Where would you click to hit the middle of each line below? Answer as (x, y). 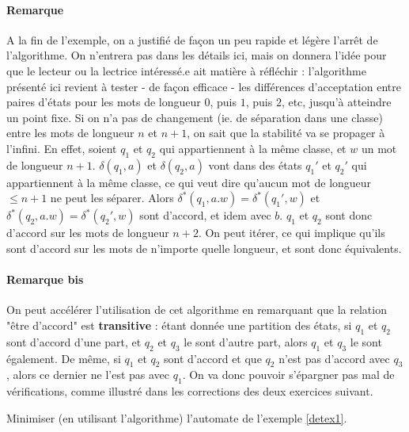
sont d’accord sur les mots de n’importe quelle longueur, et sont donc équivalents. (204, 248)
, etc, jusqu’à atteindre (336, 102)
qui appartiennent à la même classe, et (253, 148)
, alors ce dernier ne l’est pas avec (88, 375)
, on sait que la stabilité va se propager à (286, 133)
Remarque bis (45, 279)
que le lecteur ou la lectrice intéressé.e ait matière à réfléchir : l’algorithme (186, 70)
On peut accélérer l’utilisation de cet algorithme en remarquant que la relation (197, 310)
